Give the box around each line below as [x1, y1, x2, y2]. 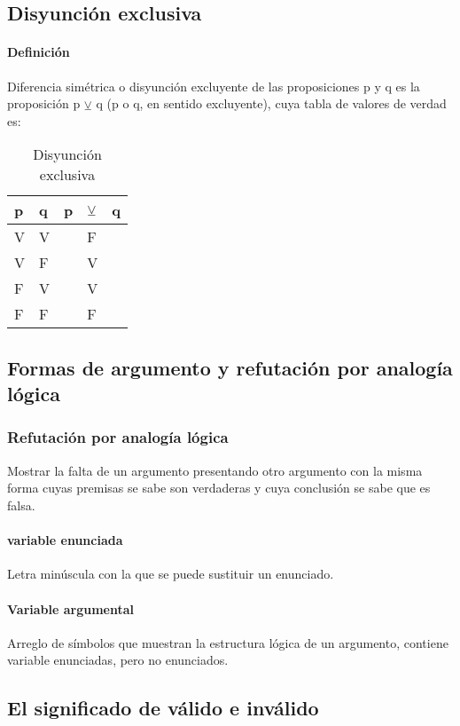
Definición [7, 43, 70, 61]
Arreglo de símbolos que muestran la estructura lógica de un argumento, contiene [7, 633, 448, 651]
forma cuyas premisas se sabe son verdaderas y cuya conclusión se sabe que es [7, 478, 431, 497]
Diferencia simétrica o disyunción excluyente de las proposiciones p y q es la [7, 76, 420, 95]
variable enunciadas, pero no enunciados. [7, 651, 229, 669]
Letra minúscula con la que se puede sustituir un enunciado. [7, 564, 334, 583]
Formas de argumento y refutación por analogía [7, 353, 453, 381]
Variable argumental [7, 599, 135, 618]
